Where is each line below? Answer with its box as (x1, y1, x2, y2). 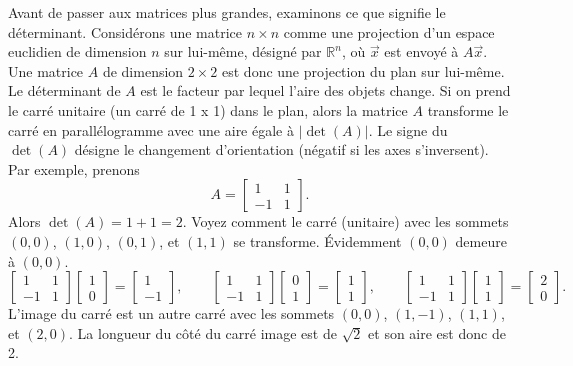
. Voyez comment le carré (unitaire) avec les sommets (182, 211, 509, 232)
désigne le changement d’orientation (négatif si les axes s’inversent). (74, 139, 489, 160)
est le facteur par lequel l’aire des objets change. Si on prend (140, 80, 511, 101)
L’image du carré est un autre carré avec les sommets (8, 303, 335, 324)
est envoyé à (384, 41, 459, 62)
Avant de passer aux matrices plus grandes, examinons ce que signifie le (8, 2, 446, 22)
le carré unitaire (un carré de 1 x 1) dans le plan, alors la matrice (8, 99, 408, 120)
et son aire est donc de (368, 322, 506, 343)
